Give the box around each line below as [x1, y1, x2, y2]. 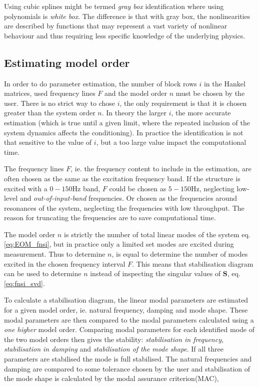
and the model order [104, 88, 167, 98]
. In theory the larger [101, 107, 166, 118]
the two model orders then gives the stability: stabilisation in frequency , [4, 334, 223, 344]
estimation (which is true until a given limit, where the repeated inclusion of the [4, 117, 250, 127]
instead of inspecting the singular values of [90, 268, 221, 279]
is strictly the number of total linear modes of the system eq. [64, 229, 250, 239]
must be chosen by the [175, 88, 245, 98]
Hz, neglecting [190, 183, 234, 193]
